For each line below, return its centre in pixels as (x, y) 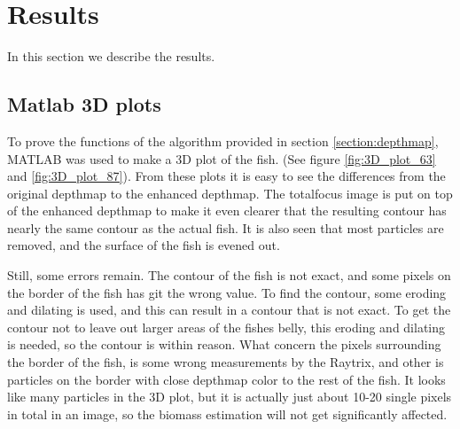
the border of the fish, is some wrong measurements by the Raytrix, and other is (226, 362)
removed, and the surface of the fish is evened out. (144, 245)
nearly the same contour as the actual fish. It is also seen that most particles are (226, 227)
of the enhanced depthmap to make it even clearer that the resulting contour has (227, 211)
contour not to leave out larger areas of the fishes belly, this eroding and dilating (226, 327)
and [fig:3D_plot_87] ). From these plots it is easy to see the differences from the (226, 176)
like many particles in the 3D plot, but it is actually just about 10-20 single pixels (230, 397)
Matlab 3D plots (84, 104)
